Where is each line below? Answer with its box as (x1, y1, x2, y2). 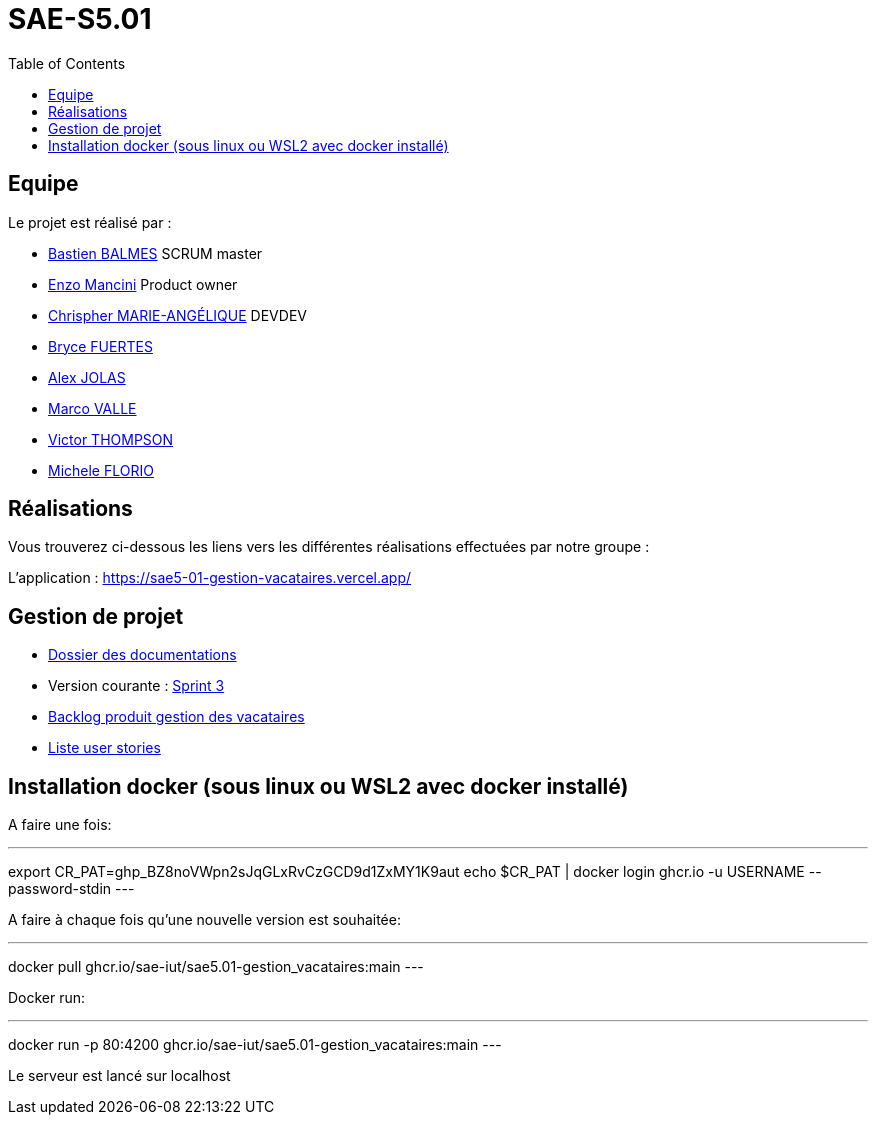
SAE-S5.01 (8, 2, 152, 36)
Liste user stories (48, 739, 161, 757)
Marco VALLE (48, 399, 137, 417)
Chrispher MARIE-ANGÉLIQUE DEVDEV (48, 306, 307, 324)
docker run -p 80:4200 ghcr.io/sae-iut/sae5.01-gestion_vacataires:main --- (8, 1036, 502, 1054)
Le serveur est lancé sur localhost (8, 1067, 231, 1085)
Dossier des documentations (48, 646, 237, 664)
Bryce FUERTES (48, 337, 153, 355)
